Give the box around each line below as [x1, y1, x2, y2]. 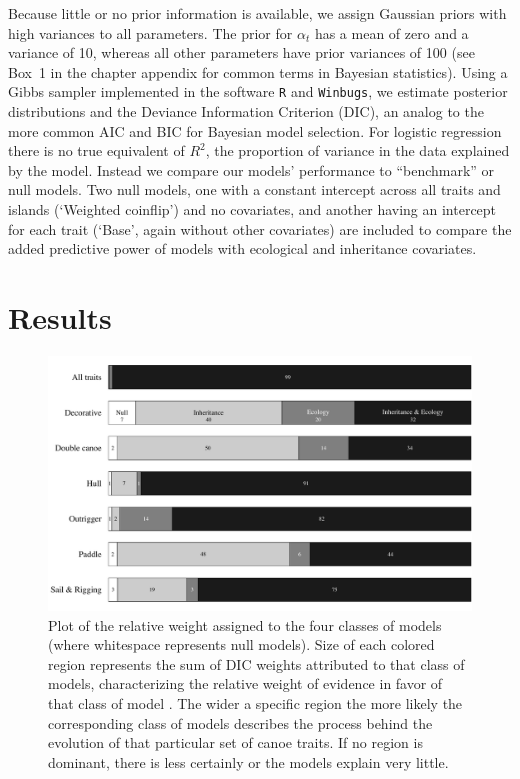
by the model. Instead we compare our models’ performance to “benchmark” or [8, 159, 495, 180]
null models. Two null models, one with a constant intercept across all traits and [8, 179, 501, 200]
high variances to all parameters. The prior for [8, 22, 293, 43]
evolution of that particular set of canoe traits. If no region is [48, 732, 423, 753]
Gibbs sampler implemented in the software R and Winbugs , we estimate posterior [8, 81, 508, 102]
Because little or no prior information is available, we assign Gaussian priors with [8, 3, 507, 23]
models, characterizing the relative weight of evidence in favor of [48, 673, 443, 694]
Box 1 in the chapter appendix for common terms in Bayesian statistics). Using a [8, 61, 508, 82]
